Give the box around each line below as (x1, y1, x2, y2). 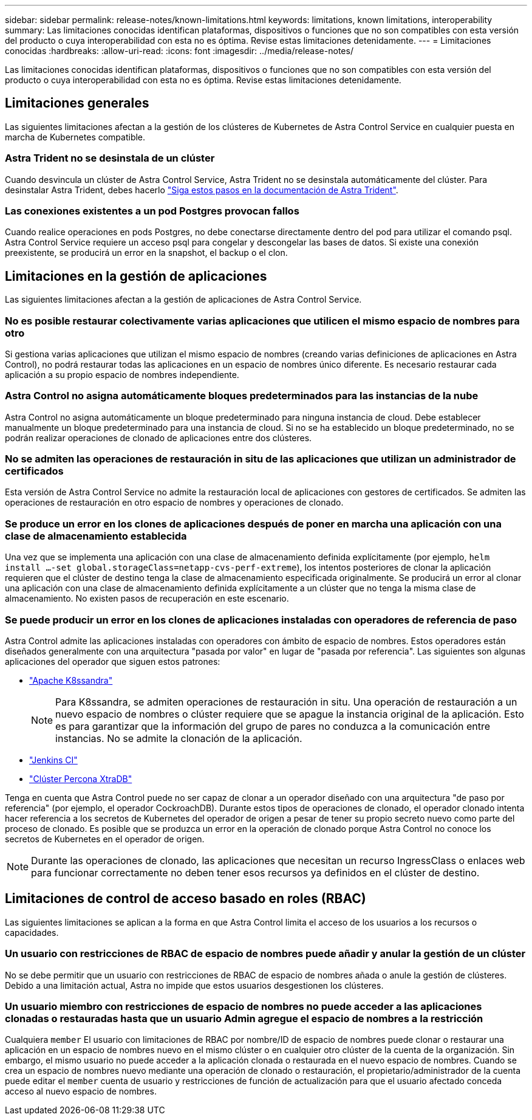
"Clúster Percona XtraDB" (29, 773, 132, 784)
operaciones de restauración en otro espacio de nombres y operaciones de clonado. (5, 497, 344, 508)
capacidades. (5, 927, 59, 938)
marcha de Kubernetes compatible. (5, 131, 146, 142)
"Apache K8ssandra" (29, 675, 113, 685)
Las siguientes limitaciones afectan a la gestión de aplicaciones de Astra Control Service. (5, 294, 362, 305)
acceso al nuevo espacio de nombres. (5, 1086, 157, 1097)
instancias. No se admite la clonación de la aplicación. (55, 732, 302, 744)
